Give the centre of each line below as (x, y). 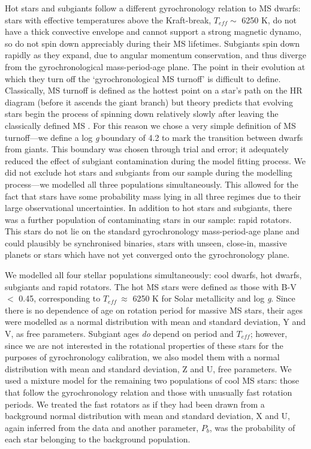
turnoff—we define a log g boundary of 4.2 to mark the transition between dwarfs (154, 137)
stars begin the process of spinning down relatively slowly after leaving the (142, 114)
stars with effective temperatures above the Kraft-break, (108, 19)
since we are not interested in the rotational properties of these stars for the (144, 345)
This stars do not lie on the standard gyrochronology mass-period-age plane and (152, 231)
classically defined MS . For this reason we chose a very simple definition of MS (150, 125)
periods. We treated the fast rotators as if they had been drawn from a (135, 404)
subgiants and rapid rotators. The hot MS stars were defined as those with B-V (151, 286)
